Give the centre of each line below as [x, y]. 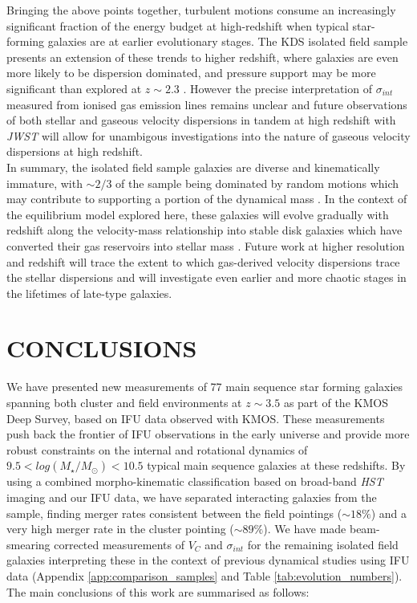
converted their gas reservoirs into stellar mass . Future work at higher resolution [206, 245]
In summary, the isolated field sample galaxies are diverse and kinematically [193, 167]
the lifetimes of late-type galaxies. [89, 293]
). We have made [305, 529]
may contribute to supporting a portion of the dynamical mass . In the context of [207, 199]
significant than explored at [74, 88]
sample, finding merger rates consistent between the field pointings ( [174, 513]
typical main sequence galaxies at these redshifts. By [276, 465]
